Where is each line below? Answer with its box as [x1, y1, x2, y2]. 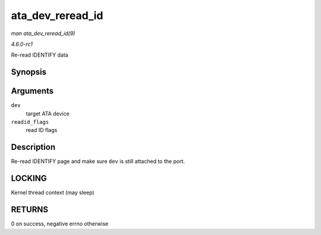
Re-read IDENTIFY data [11, 51, 68, 59]
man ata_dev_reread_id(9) [11, 30, 75, 37]
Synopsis [11, 67, 47, 77]
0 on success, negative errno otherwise [11, 220, 109, 227]
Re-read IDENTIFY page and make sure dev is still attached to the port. [11, 158, 185, 165]
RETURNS [11, 205, 49, 215]
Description [11, 142, 56, 152]
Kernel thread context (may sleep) [11, 189, 95, 196]
